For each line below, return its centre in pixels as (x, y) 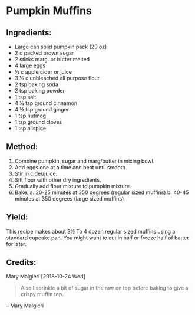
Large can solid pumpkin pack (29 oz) (61, 47)
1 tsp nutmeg (30, 116)
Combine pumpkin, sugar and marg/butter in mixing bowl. (85, 161)
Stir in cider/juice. (36, 173)
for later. (16, 244)
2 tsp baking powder (39, 91)
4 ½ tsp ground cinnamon (46, 103)
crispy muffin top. (42, 294)
